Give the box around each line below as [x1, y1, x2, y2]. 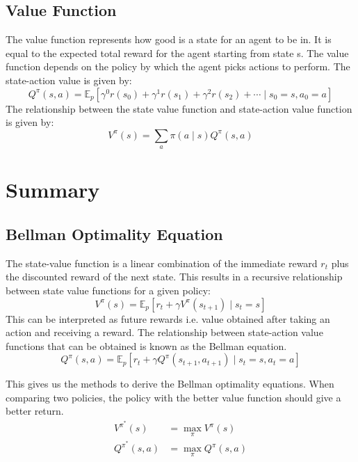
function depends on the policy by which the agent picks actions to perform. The [6, 59, 350, 74]
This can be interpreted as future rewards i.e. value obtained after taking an [6, 311, 330, 326]
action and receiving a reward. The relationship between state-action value [6, 325, 323, 340]
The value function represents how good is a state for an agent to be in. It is [6, 32, 332, 47]
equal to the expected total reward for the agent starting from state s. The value [6, 45, 349, 60]
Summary [6, 175, 100, 204]
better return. [6, 404, 64, 418]
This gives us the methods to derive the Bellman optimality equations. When [6, 376, 334, 391]
